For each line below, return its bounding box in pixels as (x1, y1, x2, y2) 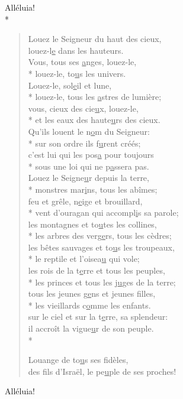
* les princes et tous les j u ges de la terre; (28, 275, 176, 288)
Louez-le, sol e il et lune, (28, 79, 112, 91)
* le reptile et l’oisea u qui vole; (28, 252, 140, 265)
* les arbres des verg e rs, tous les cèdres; (28, 229, 172, 242)
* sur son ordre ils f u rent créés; (28, 137, 141, 149)
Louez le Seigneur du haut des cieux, (28, 33, 162, 45)
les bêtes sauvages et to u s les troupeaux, (28, 241, 175, 253)
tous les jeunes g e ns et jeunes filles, (28, 287, 156, 300)
